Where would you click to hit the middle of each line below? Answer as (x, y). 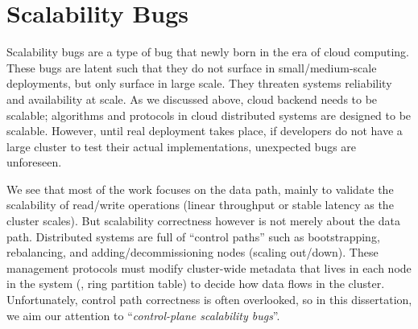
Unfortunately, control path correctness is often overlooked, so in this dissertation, (209, 300)
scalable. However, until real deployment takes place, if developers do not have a (205, 131)
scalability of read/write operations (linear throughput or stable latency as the (200, 205)
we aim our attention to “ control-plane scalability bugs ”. (143, 315)
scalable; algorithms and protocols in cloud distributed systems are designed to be (209, 115)
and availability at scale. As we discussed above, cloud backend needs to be (192, 99)
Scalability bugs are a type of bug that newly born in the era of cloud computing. (208, 52)
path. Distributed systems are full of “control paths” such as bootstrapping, (193, 236)
